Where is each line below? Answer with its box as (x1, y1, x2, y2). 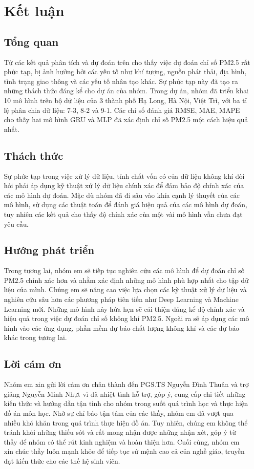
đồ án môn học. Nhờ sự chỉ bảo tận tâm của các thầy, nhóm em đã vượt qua (4, 408, 233, 418)
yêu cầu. (4, 218, 29, 229)
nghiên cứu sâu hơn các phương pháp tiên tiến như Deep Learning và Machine (4, 294, 239, 304)
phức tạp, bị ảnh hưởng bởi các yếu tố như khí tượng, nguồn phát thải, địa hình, (4, 66, 247, 77)
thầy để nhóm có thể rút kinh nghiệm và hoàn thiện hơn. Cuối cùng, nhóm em (4, 436, 240, 447)
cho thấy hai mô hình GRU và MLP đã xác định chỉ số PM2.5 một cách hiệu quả (4, 114, 248, 125)
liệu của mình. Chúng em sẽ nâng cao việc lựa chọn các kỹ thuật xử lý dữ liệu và (4, 284, 247, 295)
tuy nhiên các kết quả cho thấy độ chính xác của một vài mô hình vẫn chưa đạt (4, 209, 243, 219)
